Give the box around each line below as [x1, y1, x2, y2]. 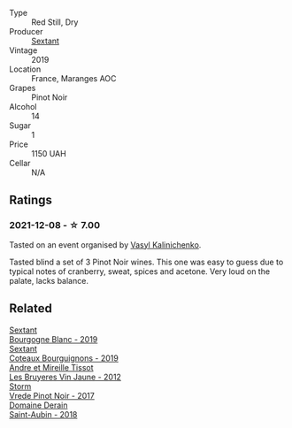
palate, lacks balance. [9, 275, 88, 286]
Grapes [9, 83, 36, 93]
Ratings [9, 193, 53, 208]
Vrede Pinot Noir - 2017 [9, 390, 95, 401]
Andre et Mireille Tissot [9, 362, 95, 372]
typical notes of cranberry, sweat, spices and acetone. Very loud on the [9, 265, 271, 277]
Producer [9, 27, 43, 36]
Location [9, 64, 42, 74]
